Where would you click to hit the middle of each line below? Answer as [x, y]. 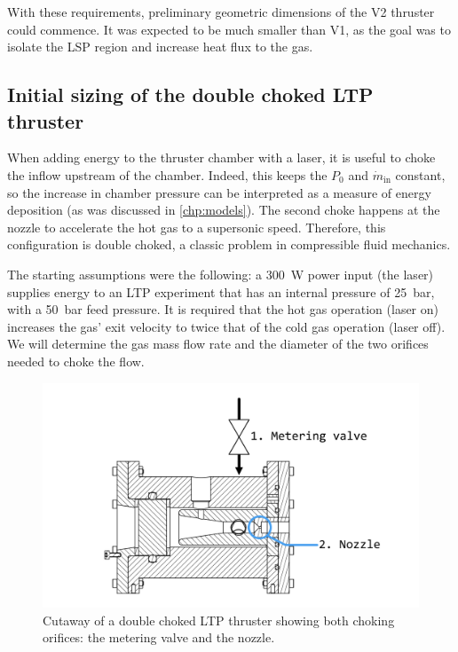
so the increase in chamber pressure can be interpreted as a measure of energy [219, 192]
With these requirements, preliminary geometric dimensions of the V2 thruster [221, 12]
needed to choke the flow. [76, 361]
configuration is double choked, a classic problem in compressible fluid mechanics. [229, 244]
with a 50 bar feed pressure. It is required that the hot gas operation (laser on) [223, 309]
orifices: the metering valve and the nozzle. [159, 637]
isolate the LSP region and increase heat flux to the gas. [160, 47]
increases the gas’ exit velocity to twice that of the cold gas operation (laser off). [226, 326]
